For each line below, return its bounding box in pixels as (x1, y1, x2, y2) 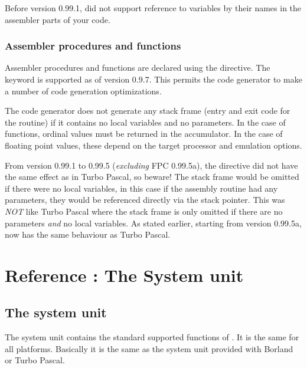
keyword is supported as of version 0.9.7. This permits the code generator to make (5, 73, 302, 85)
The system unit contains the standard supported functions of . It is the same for (5, 331, 299, 343)
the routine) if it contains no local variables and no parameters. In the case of (5, 116, 286, 128)
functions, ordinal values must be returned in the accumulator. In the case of (5, 127, 283, 140)
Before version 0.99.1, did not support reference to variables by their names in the (5, 2, 302, 14)
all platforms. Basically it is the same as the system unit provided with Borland (5, 342, 293, 354)
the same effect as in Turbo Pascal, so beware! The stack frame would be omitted (5, 170, 299, 183)
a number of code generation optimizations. (5, 84, 162, 97)
